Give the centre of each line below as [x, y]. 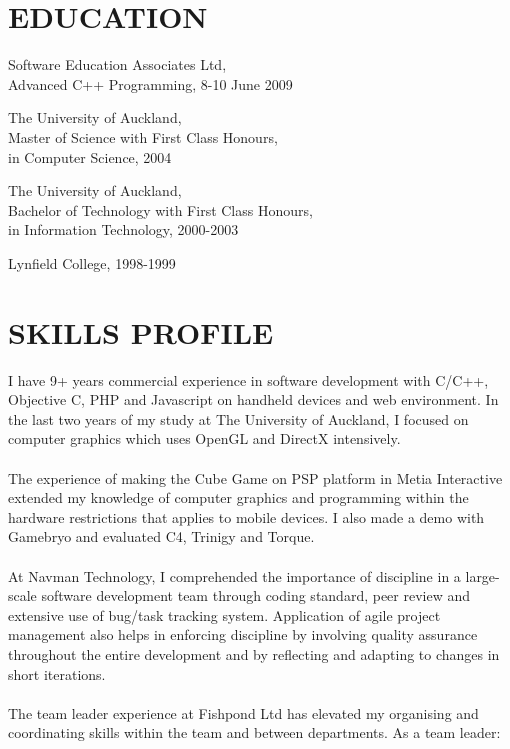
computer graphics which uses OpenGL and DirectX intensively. [204, 438]
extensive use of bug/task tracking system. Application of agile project [224, 614]
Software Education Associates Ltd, [117, 64]
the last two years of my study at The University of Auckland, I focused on [238, 418]
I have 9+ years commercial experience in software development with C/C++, [248, 379]
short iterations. [57, 673]
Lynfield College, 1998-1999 [92, 262]
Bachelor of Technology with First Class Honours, [160, 209]
